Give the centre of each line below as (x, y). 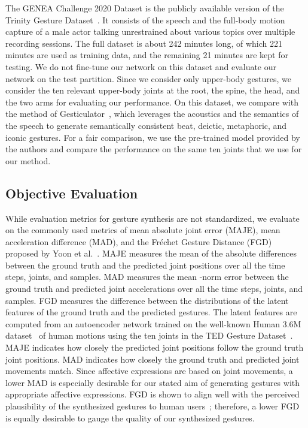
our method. (28, 160)
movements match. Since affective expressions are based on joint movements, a (149, 371)
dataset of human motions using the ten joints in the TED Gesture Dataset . (149, 335)
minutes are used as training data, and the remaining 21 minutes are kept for (147, 55)
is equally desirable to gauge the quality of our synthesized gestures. (130, 418)
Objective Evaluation (72, 193)
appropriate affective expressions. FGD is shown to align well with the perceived (153, 394)
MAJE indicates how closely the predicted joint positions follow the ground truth (155, 347)
